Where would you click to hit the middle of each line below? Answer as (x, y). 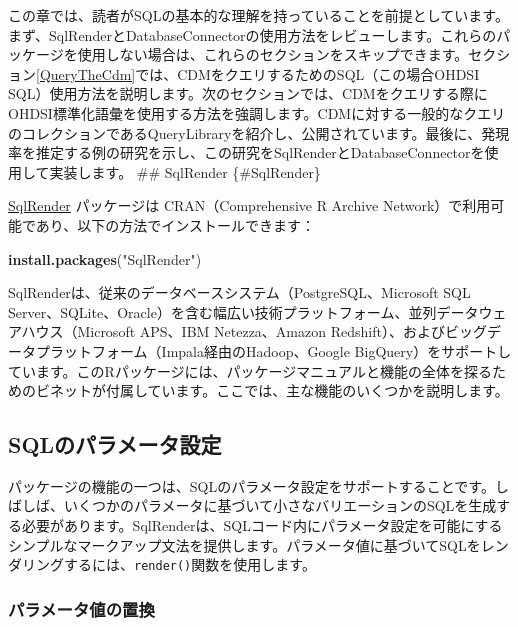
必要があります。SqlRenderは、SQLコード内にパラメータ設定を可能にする (262, 525)
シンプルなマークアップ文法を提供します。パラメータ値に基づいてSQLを (244, 544)
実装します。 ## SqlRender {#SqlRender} (185, 171)
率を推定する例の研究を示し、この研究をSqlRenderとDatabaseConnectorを (246, 152)
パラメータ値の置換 (81, 608)
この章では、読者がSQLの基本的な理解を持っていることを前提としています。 (258, 15)
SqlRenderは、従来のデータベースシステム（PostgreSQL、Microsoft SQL (239, 292)
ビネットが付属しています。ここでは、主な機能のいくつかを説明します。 (272, 390)
